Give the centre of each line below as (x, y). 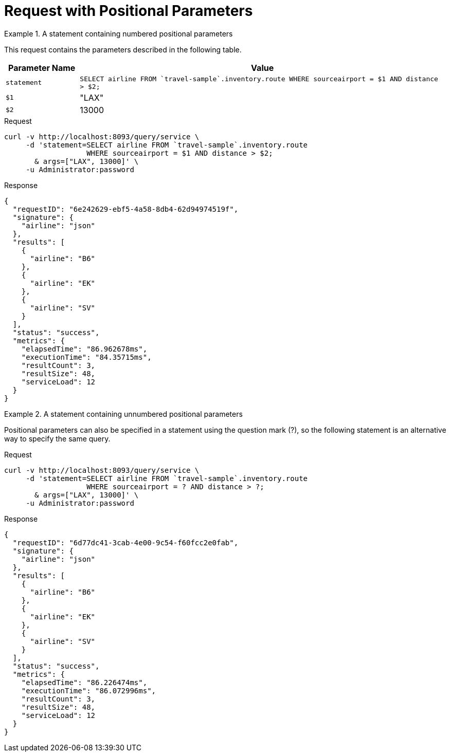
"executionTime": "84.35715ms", (86, 357)
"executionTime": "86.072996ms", (89, 690)
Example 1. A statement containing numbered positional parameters (119, 33)
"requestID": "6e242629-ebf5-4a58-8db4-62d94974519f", (125, 209)
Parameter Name (42, 68)
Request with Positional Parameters (129, 11)
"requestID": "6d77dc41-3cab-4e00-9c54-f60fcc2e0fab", (125, 542)
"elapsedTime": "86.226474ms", (84, 682)
